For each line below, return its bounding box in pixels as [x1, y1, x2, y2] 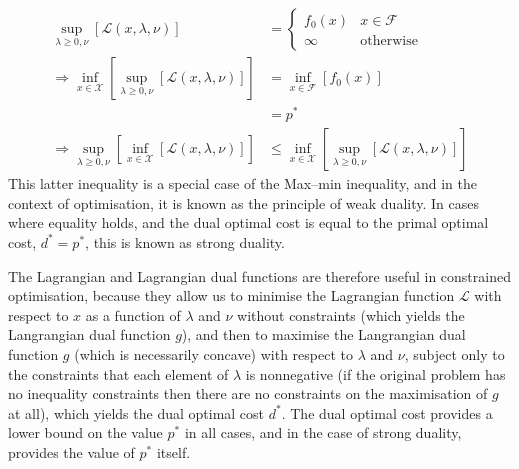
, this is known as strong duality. [85, 231, 285, 252]
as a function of [85, 304, 181, 325]
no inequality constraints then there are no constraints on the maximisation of [8, 383, 488, 404]
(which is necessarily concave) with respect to [74, 343, 353, 364]
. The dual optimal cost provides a [281, 402, 493, 423]
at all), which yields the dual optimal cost [8, 402, 265, 423]
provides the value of [8, 441, 135, 462]
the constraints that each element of [8, 363, 229, 384]
